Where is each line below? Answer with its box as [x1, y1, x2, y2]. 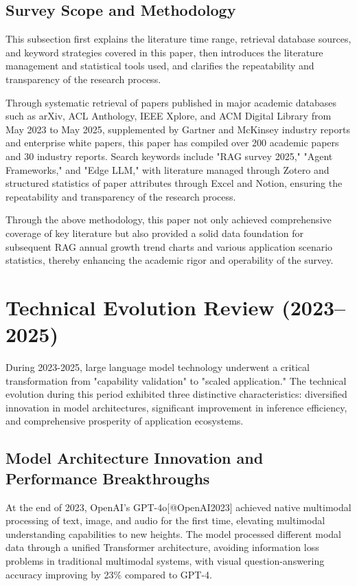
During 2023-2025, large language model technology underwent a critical [5, 360, 310, 374]
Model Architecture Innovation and [5, 447, 264, 469]
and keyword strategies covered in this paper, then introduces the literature [5, 45, 323, 59]
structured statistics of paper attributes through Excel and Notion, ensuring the [5, 176, 343, 190]
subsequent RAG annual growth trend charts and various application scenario [5, 239, 333, 253]
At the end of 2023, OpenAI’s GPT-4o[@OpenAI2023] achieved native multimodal [5, 499, 352, 514]
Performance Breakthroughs [5, 467, 210, 488]
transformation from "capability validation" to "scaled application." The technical [5, 373, 347, 387]
